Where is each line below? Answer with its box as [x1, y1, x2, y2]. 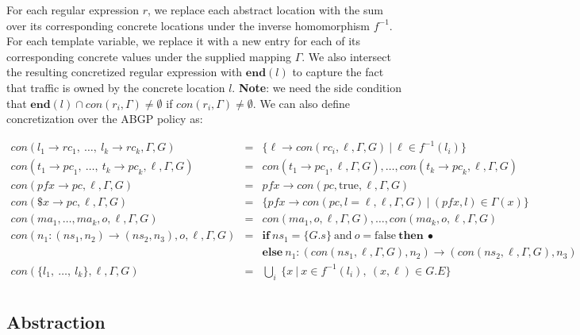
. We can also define [252, 94, 351, 111]
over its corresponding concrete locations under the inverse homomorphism [6, 17, 370, 33]
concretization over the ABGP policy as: [6, 110, 203, 127]
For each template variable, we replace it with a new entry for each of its [6, 33, 361, 49]
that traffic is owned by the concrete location [6, 79, 225, 95]
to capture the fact [292, 64, 384, 80]
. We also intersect [302, 48, 391, 64]
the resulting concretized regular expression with [6, 64, 243, 80]
